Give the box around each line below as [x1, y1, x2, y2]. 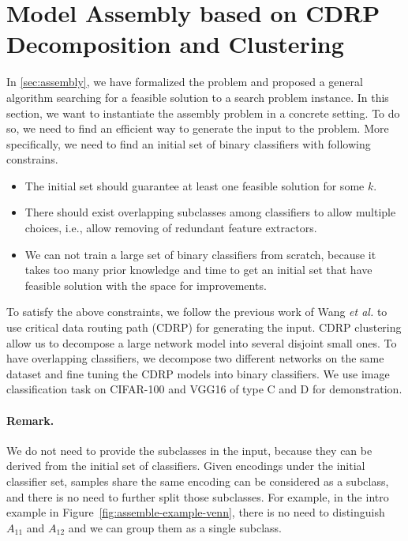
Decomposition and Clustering [6, 28, 344, 60]
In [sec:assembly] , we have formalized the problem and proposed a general [6, 73, 363, 90]
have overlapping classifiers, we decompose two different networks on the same [6, 350, 384, 366]
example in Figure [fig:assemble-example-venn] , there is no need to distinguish [6, 504, 385, 520]
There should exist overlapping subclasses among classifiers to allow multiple [24, 204, 396, 220]
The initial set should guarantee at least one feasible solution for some [24, 177, 365, 193]
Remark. [6, 411, 54, 428]
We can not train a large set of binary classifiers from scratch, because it [24, 246, 376, 262]
